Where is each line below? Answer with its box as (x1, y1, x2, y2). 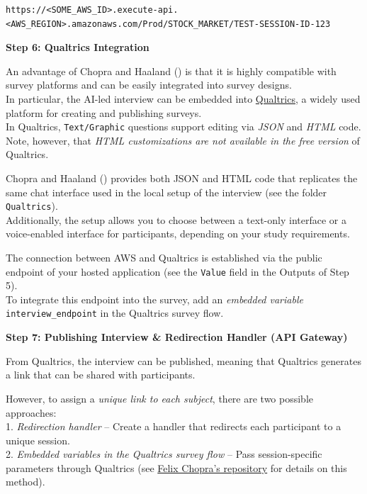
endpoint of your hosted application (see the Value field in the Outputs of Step (6, 264, 349, 279)
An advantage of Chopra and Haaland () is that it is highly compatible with (6, 63, 337, 78)
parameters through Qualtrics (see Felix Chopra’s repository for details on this (6, 460, 347, 475)
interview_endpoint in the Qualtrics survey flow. (6, 305, 224, 320)
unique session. (6, 432, 70, 447)
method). (6, 474, 45, 489)
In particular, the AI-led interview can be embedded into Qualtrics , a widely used (6, 91, 361, 106)
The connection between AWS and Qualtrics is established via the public (6, 250, 322, 265)
